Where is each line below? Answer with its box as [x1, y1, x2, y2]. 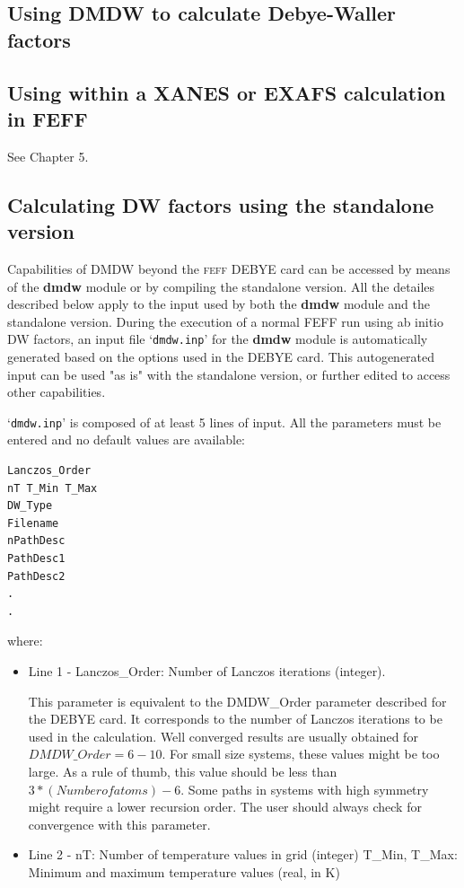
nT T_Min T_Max [7, 481, 98, 495]
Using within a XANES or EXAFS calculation [7, 78, 446, 106]
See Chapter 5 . [7, 146, 89, 165]
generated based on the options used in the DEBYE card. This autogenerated [7, 347, 435, 365]
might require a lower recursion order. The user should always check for [28, 797, 422, 816]
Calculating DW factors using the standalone [7, 190, 434, 218]
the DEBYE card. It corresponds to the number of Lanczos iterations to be [28, 709, 442, 728]
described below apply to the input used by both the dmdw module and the [7, 295, 430, 313]
